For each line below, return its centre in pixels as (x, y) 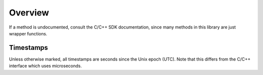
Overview (29, 13)
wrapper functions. (28, 33)
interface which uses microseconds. (46, 66)
